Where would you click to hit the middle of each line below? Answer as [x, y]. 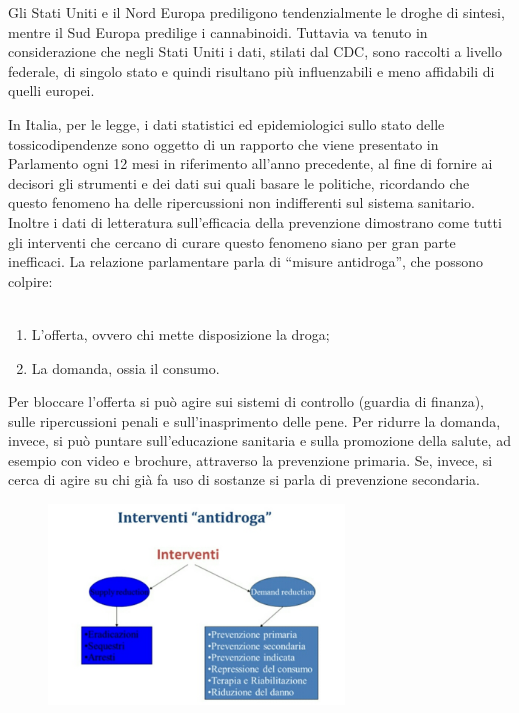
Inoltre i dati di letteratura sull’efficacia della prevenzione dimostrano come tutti [255, 221]
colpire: [30, 280]
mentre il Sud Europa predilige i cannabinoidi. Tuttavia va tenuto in [218, 31]
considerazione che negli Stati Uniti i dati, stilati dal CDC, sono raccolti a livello [255, 51]
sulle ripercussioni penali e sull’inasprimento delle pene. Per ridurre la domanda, [254, 420]
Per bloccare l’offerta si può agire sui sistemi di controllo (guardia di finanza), [246, 401]
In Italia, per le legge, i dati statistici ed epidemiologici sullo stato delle [226, 123]
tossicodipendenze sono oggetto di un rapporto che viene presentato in [223, 143]
